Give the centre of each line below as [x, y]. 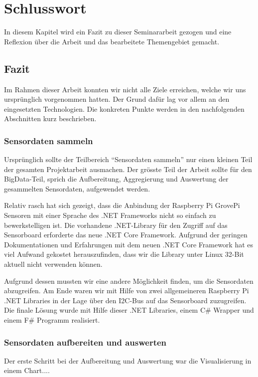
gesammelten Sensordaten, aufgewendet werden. [77, 188]
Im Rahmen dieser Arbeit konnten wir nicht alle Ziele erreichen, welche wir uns [125, 89]
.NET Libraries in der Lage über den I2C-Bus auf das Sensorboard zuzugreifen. [125, 300]
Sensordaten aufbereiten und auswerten [85, 342]
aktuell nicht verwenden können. [53, 264]
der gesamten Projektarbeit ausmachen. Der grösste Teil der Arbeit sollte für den [128, 169]
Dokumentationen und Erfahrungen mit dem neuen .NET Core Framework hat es [129, 244]
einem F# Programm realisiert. [52, 320]
